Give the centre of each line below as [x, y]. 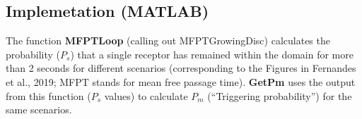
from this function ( [48, 95]
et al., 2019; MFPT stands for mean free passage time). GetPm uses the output [181, 81]
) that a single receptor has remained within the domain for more [212, 54]
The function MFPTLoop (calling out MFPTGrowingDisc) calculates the [168, 40]
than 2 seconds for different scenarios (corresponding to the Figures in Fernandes [181, 68]
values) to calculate [146, 95]
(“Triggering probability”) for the [280, 95]
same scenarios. [39, 109]
